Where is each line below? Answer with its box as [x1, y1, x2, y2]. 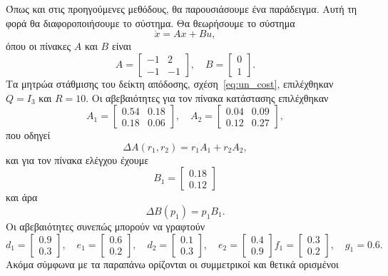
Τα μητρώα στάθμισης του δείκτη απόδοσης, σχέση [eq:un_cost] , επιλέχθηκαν [6, 76, 334, 91]
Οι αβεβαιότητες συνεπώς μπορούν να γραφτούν [6, 218, 205, 233]
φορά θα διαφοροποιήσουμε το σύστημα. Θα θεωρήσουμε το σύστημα [6, 15, 295, 30]
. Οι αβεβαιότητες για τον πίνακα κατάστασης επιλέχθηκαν [86, 90, 329, 105]
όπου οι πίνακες [6, 39, 71, 53]
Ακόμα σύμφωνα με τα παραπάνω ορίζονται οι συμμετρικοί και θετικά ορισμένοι [6, 256, 339, 271]
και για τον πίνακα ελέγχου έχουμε [6, 152, 149, 167]
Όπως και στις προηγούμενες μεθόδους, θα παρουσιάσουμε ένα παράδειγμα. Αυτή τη [6, 1, 357, 16]
